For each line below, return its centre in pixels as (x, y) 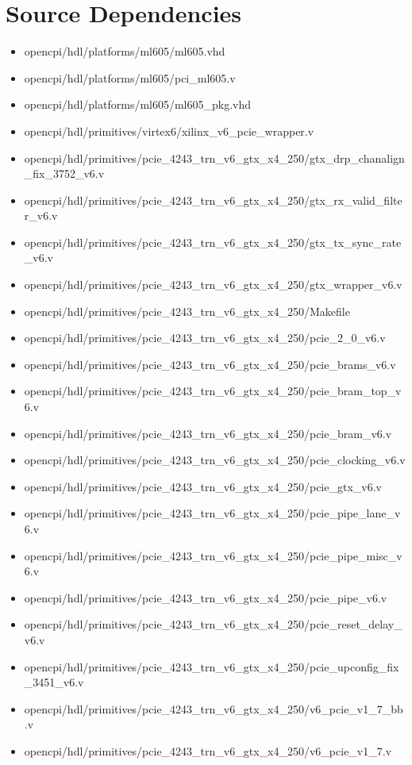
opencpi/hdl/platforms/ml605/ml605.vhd (125, 51)
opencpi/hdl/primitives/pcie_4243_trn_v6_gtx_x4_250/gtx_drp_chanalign (214, 158)
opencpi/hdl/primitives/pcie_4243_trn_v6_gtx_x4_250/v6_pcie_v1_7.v (208, 750)
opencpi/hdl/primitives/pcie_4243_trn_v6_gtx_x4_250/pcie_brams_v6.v (210, 364)
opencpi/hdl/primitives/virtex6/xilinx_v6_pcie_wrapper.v (169, 131)
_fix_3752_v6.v (64, 173)
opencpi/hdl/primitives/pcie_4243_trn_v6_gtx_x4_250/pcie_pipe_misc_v (213, 555)
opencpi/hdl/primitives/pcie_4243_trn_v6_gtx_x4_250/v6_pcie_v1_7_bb (214, 708)
